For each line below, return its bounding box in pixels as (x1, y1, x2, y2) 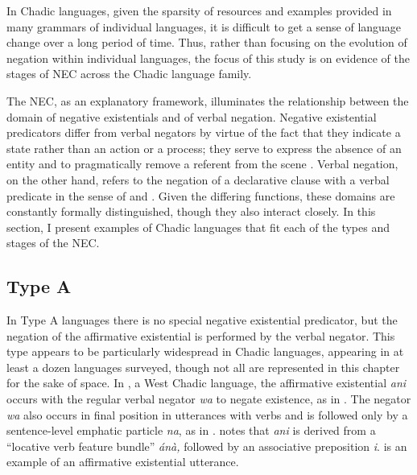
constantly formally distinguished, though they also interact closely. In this (6, 203, 376, 220)
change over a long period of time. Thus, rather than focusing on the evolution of (6, 34, 407, 51)
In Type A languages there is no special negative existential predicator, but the (6, 312, 398, 328)
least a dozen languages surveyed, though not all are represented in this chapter (6, 358, 400, 375)
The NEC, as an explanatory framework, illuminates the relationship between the (6, 92, 409, 109)
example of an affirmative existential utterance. (6, 453, 239, 470)
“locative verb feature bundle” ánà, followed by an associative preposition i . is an (6, 437, 407, 454)
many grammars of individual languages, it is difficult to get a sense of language (6, 18, 402, 35)
